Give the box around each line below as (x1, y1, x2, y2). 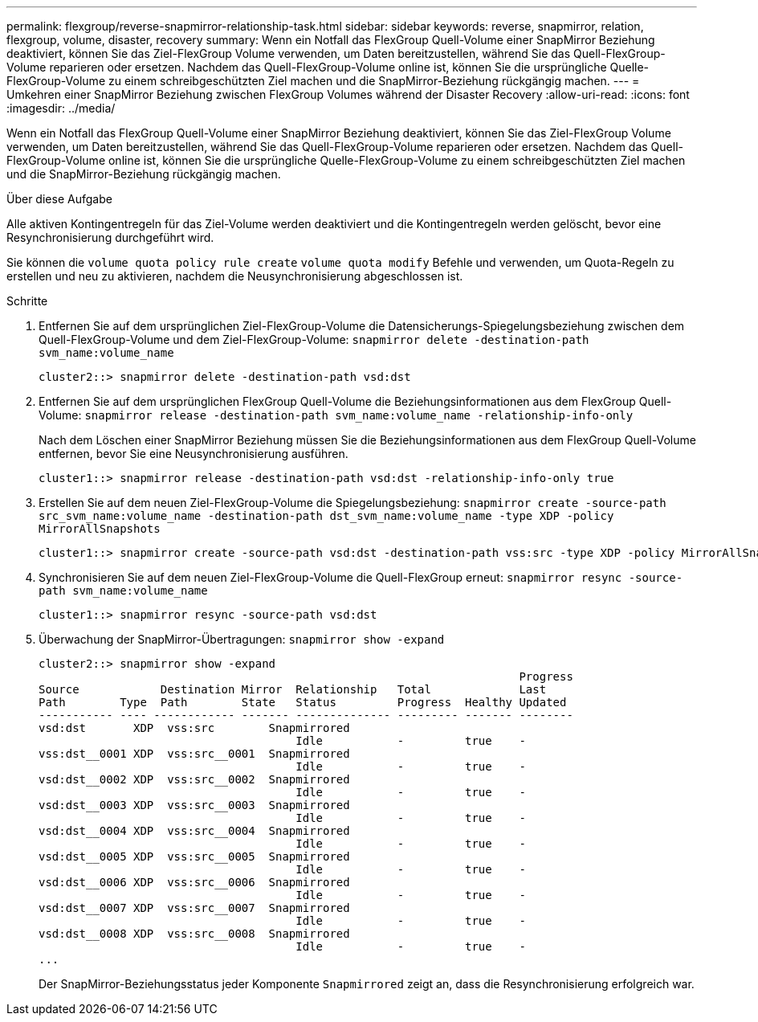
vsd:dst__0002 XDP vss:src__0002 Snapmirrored (39, 773, 350, 786)
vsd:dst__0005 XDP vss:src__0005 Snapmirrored (39, 850, 350, 863)
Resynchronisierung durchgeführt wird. (6, 231, 214, 244)
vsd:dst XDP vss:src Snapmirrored (39, 722, 350, 734)
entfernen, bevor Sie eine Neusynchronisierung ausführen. (39, 447, 348, 460)
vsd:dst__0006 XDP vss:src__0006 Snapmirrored (39, 876, 350, 889)
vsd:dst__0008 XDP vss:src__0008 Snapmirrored (39, 927, 350, 940)
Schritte (6, 294, 48, 308)
